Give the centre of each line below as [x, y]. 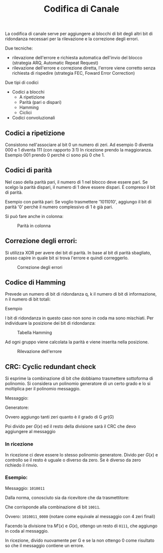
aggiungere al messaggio [30, 432]
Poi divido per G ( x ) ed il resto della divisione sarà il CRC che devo [71, 426]
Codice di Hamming [35, 283]
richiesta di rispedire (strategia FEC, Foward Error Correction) [73, 73]
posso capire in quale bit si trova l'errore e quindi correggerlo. [67, 258]
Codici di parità [29, 170]
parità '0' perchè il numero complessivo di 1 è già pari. [59, 207]
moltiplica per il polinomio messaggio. [43, 389]
